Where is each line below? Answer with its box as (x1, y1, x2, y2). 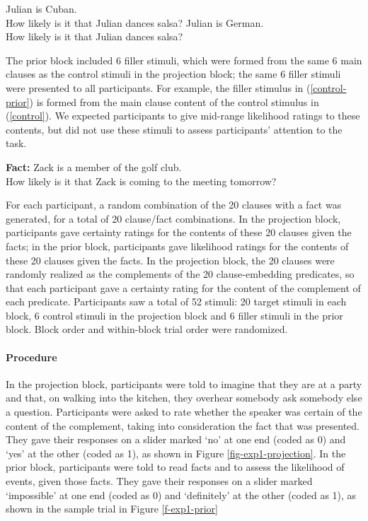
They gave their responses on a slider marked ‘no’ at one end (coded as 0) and (6, 432, 346, 447)
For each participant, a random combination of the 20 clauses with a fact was (6, 197, 342, 212)
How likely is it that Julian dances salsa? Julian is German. (6, 15, 264, 30)
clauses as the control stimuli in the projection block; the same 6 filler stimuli (6, 66, 341, 81)
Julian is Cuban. (6, 1, 77, 16)
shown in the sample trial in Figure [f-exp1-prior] (6, 501, 218, 516)
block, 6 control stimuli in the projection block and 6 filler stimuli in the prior (6, 308, 343, 322)
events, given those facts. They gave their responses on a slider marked (6, 474, 313, 488)
